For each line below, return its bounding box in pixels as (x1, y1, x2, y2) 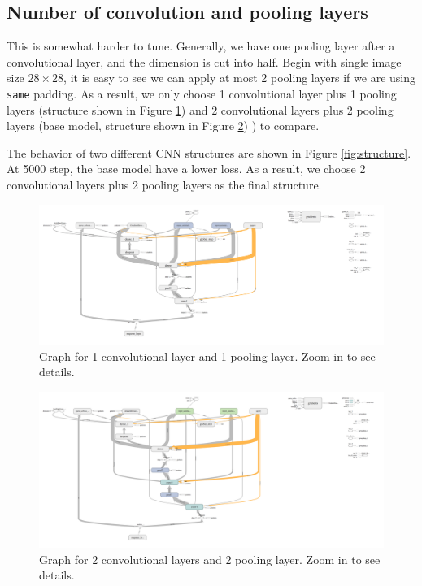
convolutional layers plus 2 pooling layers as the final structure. (7, 176, 322, 193)
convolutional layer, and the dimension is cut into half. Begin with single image (7, 53, 402, 70)
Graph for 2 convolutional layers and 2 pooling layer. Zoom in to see (39, 550, 381, 567)
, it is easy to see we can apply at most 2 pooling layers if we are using (63, 69, 415, 86)
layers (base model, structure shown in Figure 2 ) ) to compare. (7, 117, 320, 134)
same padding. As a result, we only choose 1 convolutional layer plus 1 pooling (7, 85, 397, 102)
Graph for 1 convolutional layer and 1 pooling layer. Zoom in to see (39, 347, 376, 364)
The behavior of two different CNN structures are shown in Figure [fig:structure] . (7, 144, 411, 161)
